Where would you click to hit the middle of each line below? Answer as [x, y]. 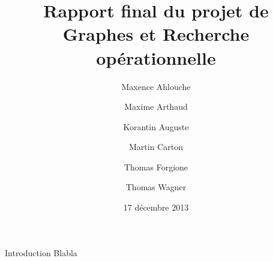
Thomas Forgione [156, 166]
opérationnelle [156, 57]
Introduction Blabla [41, 252]
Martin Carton [156, 147]
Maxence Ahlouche [156, 86]
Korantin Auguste [156, 126]
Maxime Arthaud [156, 106]
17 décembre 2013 [156, 207]
